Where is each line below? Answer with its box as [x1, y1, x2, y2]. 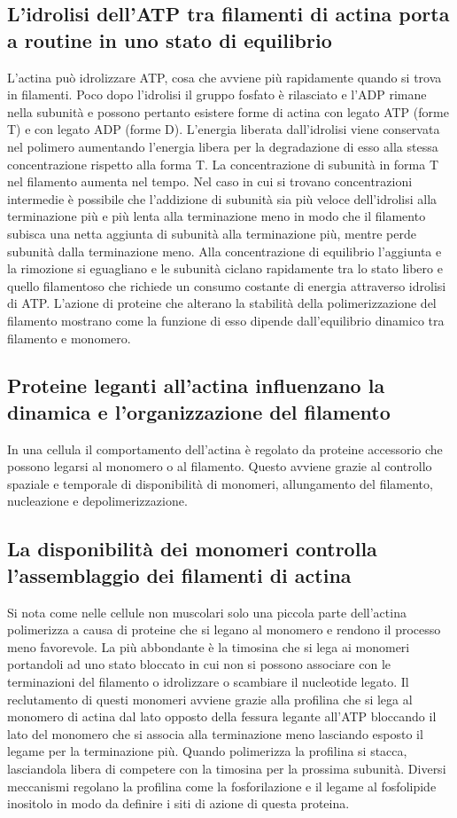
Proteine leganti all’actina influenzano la [7, 372, 385, 399]
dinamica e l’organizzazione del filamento [7, 397, 391, 425]
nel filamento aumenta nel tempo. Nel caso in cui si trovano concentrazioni [7, 172, 413, 191]
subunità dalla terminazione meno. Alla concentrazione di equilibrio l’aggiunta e [7, 241, 442, 260]
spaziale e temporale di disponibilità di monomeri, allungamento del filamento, [7, 474, 433, 492]
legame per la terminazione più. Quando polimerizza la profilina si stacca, [7, 742, 407, 760]
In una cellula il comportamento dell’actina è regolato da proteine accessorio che [7, 439, 443, 458]
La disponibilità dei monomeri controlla [7, 535, 377, 562]
